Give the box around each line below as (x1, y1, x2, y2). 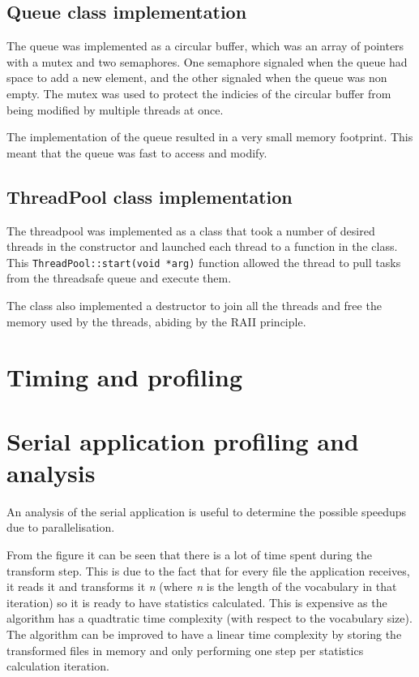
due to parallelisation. (6, 519, 115, 536)
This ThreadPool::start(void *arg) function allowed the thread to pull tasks (6, 253, 401, 270)
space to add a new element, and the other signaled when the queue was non (6, 69, 387, 86)
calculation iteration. (6, 658, 109, 675)
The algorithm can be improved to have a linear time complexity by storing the (6, 626, 402, 643)
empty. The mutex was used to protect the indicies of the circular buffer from (6, 84, 391, 101)
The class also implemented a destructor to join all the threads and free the (6, 297, 382, 313)
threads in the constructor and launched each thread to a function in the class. (6, 238, 398, 255)
